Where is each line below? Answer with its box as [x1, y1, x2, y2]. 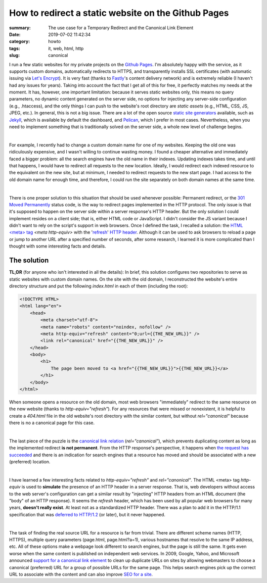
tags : [9, 45, 20, 51]
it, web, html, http [48, 45, 84, 51]
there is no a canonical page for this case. [9, 420, 95, 426]
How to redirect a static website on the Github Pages [9, 7, 229, 18]
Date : [9, 31, 21, 37]
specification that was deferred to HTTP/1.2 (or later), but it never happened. [9, 511, 166, 517]
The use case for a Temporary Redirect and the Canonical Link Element [48, 25, 194, 31]
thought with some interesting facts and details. [9, 243, 106, 249]
